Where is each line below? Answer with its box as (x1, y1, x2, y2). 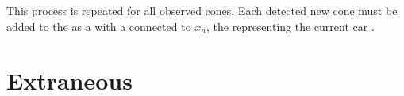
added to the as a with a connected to (6, 17, 191, 34)
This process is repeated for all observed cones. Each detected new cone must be (6, 2, 398, 18)
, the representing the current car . (206, 17, 375, 34)
